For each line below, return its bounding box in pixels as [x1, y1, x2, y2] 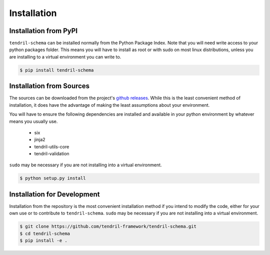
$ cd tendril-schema [19, 230, 70, 236]
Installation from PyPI [9, 27, 77, 35]
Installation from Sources [9, 82, 90, 90]
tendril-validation [34, 151, 69, 157]
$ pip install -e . [19, 238, 67, 243]
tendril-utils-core [34, 143, 69, 150]
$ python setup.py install [19, 175, 86, 181]
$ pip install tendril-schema [19, 67, 94, 73]
